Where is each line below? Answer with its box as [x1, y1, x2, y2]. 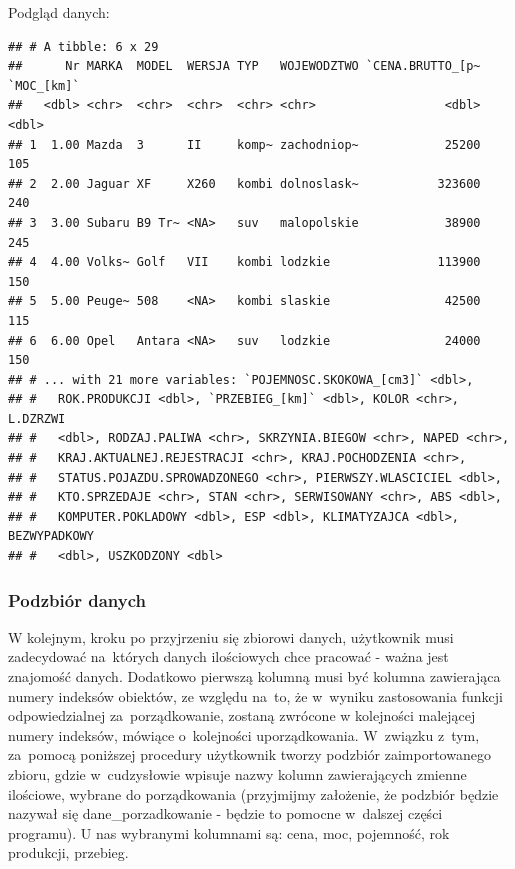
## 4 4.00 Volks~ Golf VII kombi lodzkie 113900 [8, 255, 481, 270]
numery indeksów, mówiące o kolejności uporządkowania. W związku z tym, [8, 724, 480, 745]
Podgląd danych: [8, 2, 110, 22]
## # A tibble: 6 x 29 [8, 39, 159, 54]
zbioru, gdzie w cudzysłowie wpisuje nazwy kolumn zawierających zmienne [8, 764, 467, 784]
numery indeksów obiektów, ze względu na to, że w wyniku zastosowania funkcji [8, 685, 503, 706]
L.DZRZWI [8, 411, 66, 426]
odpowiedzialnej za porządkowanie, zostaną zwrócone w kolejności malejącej [8, 705, 476, 726]
